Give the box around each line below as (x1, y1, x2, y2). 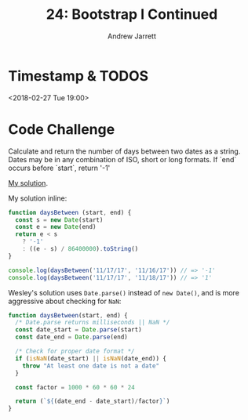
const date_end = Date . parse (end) (15, 333, 128, 342)
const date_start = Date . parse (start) (15, 326, 143, 334)
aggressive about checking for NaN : (8, 296, 122, 306)
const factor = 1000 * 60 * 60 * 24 (15, 383, 135, 391)
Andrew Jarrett (107, 31, 157, 41)
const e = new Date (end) (15, 223, 97, 231)
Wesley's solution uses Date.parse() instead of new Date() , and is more (8, 288, 239, 297)
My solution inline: (8, 194, 67, 203)
